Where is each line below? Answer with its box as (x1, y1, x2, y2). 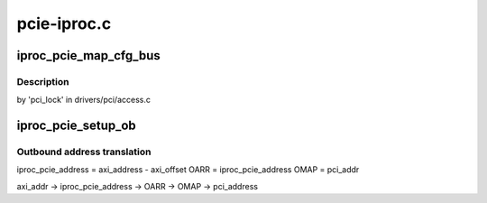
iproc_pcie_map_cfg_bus (16, 48, 161, 63)
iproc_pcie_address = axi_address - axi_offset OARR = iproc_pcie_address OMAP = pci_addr (16, 164, 360, 175)
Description (16, 75, 69, 88)
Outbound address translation (16, 145, 152, 158)
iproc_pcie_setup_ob (16, 118, 137, 134)
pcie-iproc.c (16, 14, 112, 33)
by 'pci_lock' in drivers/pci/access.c (16, 95, 151, 106)
